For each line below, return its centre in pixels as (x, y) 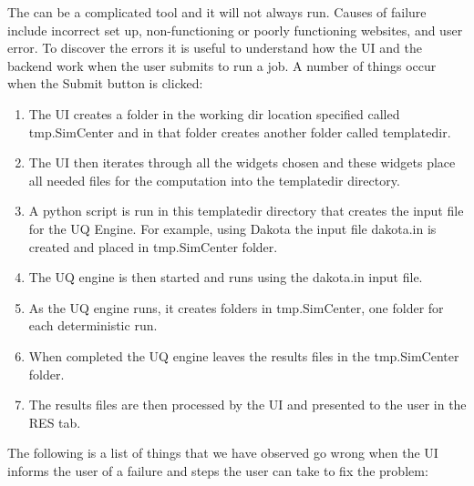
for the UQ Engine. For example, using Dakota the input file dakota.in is (232, 228)
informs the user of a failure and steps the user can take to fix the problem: (218, 470)
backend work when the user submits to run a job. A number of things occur (222, 65)
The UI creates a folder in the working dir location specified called (214, 113)
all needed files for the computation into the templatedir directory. (214, 180)
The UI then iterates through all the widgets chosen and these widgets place (242, 162)
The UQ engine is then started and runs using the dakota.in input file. (226, 277)
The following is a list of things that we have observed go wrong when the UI (223, 453)
